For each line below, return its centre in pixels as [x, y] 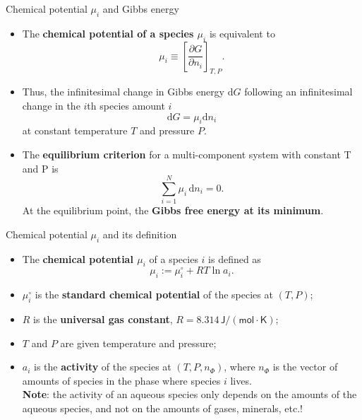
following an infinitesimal [298, 92]
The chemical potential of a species [108, 33]
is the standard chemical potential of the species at [154, 294]
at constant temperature [75, 130]
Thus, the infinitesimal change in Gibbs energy [123, 92]
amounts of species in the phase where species [121, 380]
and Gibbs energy [141, 8]
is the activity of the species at [103, 367]
